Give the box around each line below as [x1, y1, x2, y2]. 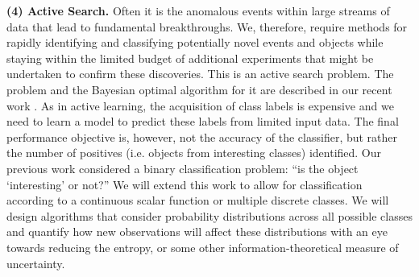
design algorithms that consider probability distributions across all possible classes [6, 207, 413, 224]
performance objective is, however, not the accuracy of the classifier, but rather [6, 128, 398, 145]
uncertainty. [6, 254, 65, 271]
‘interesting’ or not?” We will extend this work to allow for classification [6, 176, 363, 192]
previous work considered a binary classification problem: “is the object [6, 159, 359, 176]
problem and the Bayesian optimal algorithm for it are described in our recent [6, 81, 392, 97]
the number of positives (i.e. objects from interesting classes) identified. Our [6, 144, 382, 161]
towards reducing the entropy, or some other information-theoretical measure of [6, 238, 399, 255]
